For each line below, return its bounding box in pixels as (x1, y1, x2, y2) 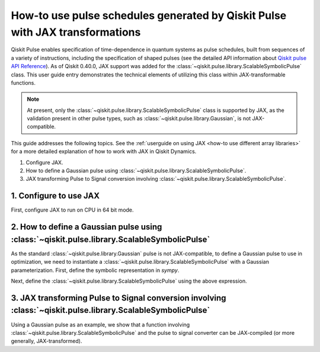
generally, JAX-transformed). (11, 338, 82, 345)
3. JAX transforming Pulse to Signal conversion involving (11, 293, 226, 303)
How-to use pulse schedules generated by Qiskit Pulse (11, 9, 287, 22)
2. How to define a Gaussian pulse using (11, 222, 162, 232)
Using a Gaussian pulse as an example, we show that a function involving (11, 321, 190, 328)
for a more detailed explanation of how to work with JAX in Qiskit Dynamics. (11, 148, 197, 155)
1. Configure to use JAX (11, 191, 100, 201)
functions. (11, 79, 36, 86)
